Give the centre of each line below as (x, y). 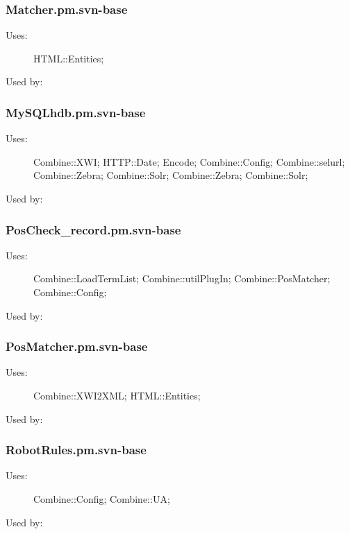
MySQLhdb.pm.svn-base (76, 112)
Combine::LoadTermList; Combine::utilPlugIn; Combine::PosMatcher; (182, 278)
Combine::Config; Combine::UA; (102, 499)
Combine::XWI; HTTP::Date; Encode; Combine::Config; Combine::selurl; (189, 161)
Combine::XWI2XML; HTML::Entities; (117, 395)
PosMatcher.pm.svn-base (77, 346)
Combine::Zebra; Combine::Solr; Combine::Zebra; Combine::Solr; (171, 175)
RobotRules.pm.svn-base (76, 450)
